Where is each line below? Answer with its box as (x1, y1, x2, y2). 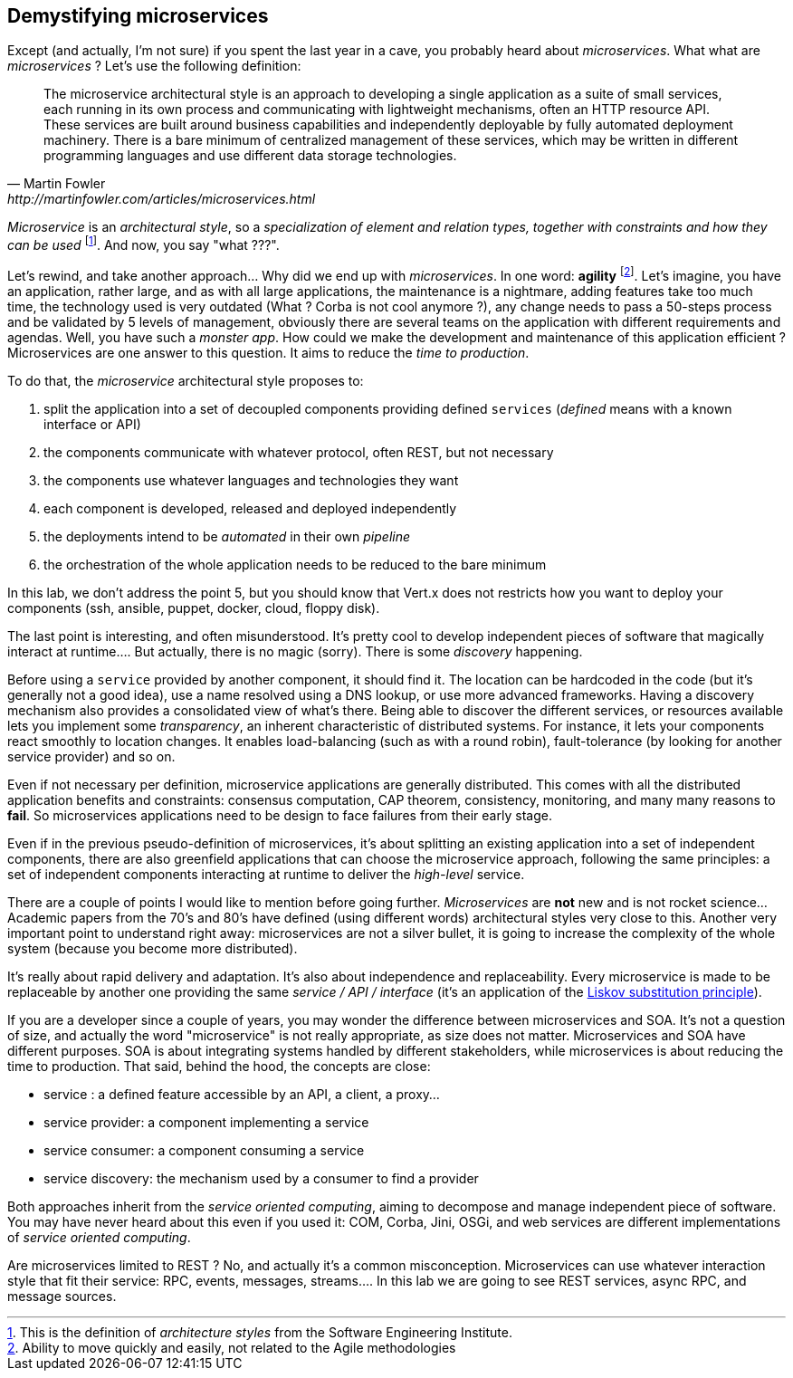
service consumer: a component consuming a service (43, 1142, 365, 1158)
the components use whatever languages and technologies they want (43, 472, 459, 488)
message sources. (7, 1287, 117, 1304)
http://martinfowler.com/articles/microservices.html (7, 191, 316, 207)
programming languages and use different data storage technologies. (43, 148, 457, 164)
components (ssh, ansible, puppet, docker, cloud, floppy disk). (7, 599, 380, 616)
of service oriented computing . (7, 1229, 191, 1245)
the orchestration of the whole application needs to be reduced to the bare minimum (43, 556, 547, 572)
